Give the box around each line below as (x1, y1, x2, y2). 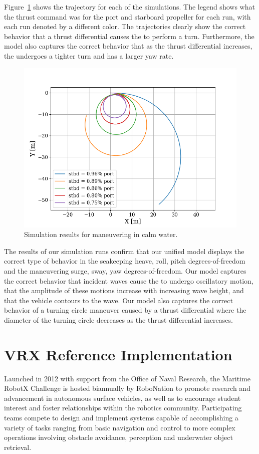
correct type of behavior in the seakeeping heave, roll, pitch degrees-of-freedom (4, 256, 245, 266)
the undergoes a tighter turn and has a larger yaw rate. (4, 50, 174, 61)
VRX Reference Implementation (4, 344, 232, 364)
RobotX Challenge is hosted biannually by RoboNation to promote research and (4, 383, 250, 393)
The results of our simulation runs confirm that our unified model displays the (4, 246, 244, 256)
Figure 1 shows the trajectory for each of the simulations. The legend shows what (4, 2, 255, 12)
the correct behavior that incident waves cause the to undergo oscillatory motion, (4, 275, 253, 286)
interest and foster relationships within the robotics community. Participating (4, 402, 242, 413)
